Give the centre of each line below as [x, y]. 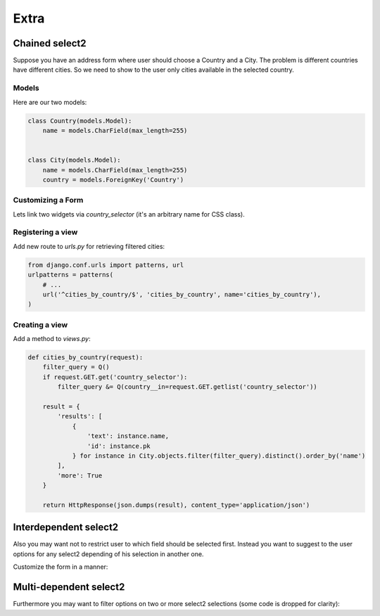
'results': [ [80, 416]
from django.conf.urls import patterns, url [106, 265]
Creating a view [40, 325]
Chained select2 [50, 43]
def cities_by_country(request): [85, 358]
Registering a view [45, 232]
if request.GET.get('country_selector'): [115, 377]
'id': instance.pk [119, 446]
